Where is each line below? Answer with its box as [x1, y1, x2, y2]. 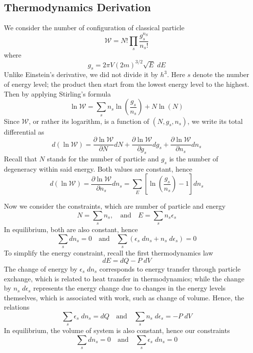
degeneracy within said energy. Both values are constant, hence [4, 163, 193, 174]
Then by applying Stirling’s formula [4, 88, 111, 98]
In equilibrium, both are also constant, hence [4, 224, 138, 235]
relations [4, 302, 30, 312]
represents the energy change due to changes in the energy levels [33, 283, 226, 293]
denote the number [193, 69, 250, 79]
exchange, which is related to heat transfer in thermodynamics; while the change [4, 273, 245, 283]
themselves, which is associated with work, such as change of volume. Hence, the [4, 292, 244, 302]
